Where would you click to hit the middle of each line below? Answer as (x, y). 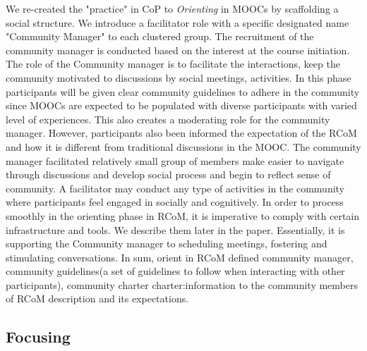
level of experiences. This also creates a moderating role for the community (168, 119)
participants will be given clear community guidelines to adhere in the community (183, 91)
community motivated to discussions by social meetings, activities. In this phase (179, 77)
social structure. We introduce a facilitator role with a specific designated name (178, 22)
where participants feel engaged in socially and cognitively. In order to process (175, 202)
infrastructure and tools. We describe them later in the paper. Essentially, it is (175, 229)
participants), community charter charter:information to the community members (182, 284)
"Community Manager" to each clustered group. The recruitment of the (160, 36)
